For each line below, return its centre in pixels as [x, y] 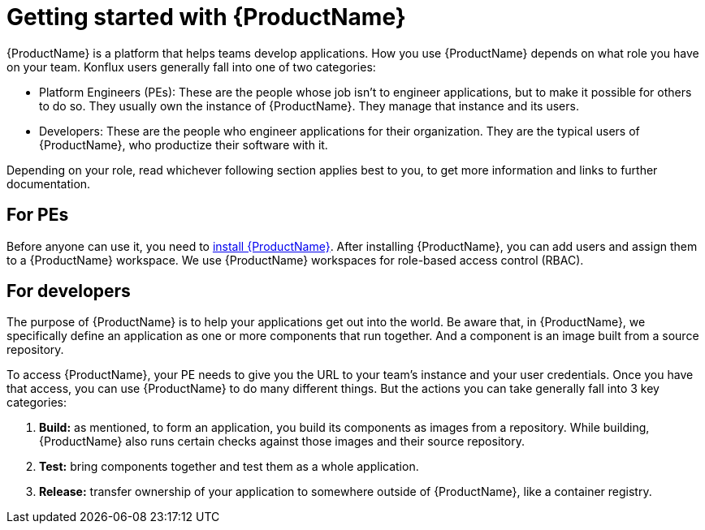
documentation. [49, 183]
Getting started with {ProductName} [206, 17]
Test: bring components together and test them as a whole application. [229, 467]
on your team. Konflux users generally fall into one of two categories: [191, 67]
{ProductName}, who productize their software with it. [184, 144]
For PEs [38, 215]
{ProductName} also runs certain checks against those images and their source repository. [282, 442]
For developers [69, 291]
